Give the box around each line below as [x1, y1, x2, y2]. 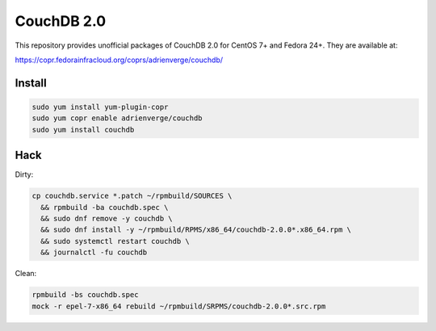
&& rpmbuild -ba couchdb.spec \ [40, 203, 169, 212]
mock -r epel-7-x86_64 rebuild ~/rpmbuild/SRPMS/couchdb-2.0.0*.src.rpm [31, 301, 326, 311]
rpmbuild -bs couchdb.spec [31, 291, 139, 300]
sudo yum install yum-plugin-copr [31, 102, 169, 111]
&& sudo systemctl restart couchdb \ [40, 237, 190, 245]
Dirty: [15, 170, 34, 179]
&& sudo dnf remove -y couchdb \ [40, 214, 173, 223]
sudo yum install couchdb [31, 125, 135, 134]
